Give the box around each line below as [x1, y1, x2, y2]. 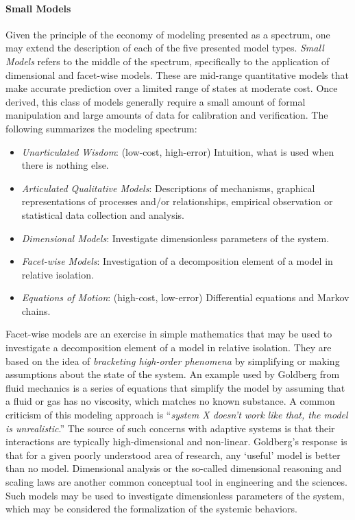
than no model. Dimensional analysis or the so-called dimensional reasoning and [5, 461, 342, 475]
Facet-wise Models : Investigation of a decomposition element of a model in [21, 254, 333, 268]
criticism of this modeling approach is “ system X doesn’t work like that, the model [5, 407, 348, 422]
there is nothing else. [21, 158, 109, 172]
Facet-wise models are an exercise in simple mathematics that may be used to [5, 327, 332, 341]
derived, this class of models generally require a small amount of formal [5, 94, 306, 108]
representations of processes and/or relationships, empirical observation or [21, 194, 333, 209]
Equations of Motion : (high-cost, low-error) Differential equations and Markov [21, 290, 350, 305]
